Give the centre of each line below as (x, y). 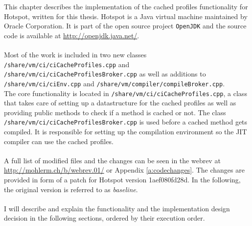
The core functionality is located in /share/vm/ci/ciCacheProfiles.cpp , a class (126, 93)
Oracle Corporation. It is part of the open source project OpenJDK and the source (125, 26)
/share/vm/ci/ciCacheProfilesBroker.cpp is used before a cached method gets (126, 122)
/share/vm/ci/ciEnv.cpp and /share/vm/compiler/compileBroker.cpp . (115, 83)
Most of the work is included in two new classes (75, 55)
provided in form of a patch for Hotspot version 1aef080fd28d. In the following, (122, 180)
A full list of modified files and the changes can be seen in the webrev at (112, 160)
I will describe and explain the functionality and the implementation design (117, 208)
